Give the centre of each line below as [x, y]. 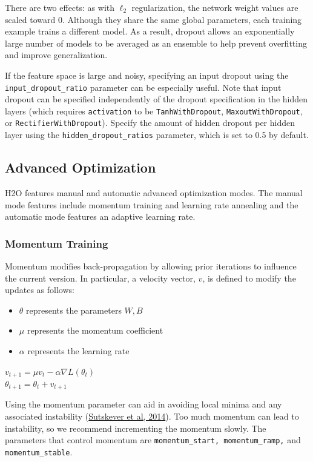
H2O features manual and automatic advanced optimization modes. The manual [154, 192]
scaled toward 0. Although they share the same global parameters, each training [153, 19]
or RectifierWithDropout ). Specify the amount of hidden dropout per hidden [150, 123]
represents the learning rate [78, 350]
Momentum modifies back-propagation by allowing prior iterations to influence [151, 266]
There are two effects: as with [60, 7]
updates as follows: [40, 290]
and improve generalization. [56, 55]
